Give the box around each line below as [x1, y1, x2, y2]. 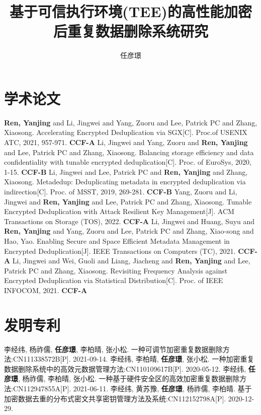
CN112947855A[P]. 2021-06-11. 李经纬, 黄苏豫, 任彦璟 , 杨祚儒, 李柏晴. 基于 [13, 383, 252, 394]
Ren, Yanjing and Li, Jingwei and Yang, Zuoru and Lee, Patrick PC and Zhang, [4, 117, 257, 127]
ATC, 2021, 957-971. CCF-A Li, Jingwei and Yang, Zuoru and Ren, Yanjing [4, 137, 248, 148]
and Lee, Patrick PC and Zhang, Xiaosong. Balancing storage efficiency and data [4, 147, 254, 157]
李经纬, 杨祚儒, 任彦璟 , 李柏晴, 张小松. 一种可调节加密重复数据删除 [4, 343, 223, 354]
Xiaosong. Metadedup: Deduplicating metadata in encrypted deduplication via [4, 176, 246, 187]
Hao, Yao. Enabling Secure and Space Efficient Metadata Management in [4, 235, 230, 246]
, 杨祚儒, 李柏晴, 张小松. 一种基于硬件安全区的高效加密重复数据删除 [18, 373, 240, 384]
